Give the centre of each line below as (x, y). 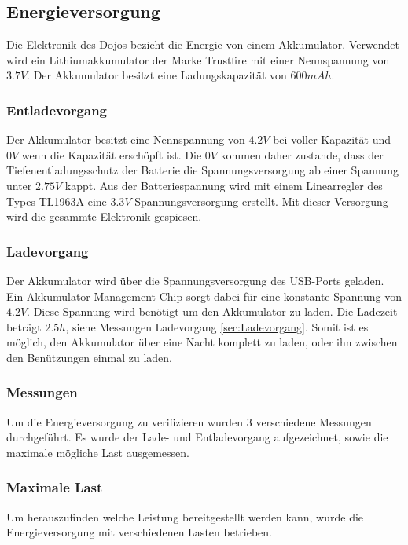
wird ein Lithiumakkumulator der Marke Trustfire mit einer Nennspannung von (198, 59)
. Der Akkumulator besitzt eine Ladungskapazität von (157, 75)
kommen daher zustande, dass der (302, 154)
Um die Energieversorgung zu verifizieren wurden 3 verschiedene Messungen (189, 421)
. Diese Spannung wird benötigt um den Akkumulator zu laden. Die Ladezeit (212, 311)
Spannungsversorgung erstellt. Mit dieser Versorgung (261, 201)
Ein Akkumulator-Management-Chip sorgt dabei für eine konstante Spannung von (204, 296)
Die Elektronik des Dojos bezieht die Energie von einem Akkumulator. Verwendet (203, 44)
